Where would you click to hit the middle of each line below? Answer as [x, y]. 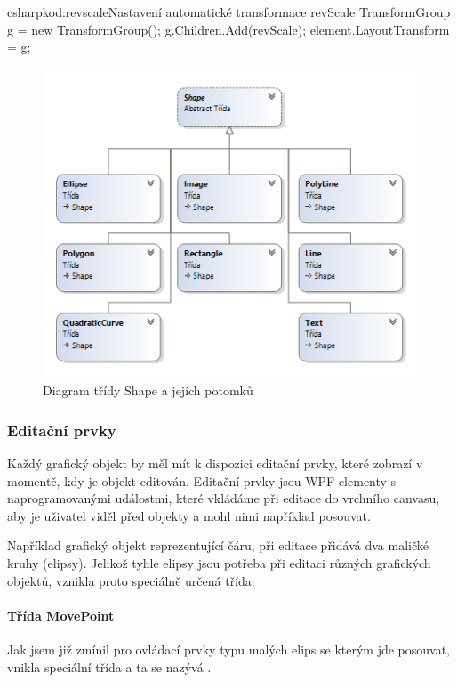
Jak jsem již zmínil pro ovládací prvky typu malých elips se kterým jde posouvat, [229, 649]
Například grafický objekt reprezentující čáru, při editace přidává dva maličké [218, 545]
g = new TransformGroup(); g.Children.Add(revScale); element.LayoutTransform [228, 29]
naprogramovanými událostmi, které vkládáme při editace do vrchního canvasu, [224, 498]
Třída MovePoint [61, 615]
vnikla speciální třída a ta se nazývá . [109, 666]
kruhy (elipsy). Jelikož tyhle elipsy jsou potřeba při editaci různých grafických [219, 563]
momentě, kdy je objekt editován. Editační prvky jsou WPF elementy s [202, 480]
